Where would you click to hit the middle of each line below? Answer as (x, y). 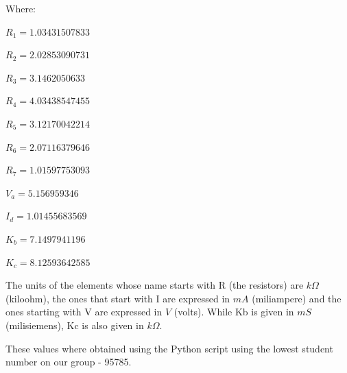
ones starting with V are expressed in (84, 312)
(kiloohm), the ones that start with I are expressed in (118, 298)
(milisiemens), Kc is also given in (75, 325)
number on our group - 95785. (69, 362)
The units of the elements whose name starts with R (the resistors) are (155, 285)
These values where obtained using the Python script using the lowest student (169, 348)
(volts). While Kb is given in (234, 312)
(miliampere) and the (297, 298)
